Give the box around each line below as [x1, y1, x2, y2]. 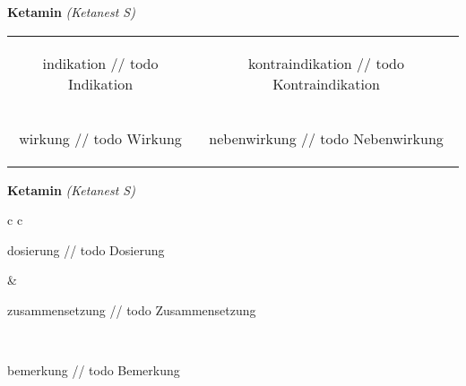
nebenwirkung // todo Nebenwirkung [209, 127, 444, 149]
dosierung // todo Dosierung [7, 240, 165, 259]
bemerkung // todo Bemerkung [7, 361, 180, 380]
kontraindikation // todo [248, 52, 404, 73]
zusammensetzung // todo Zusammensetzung [7, 300, 256, 319]
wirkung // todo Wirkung [19, 127, 182, 149]
